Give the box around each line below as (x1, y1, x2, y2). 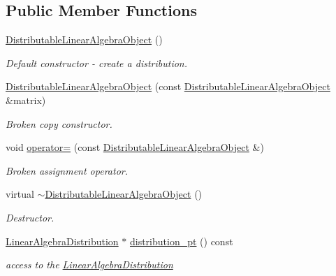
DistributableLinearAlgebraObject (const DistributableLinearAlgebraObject (6, 79, 330, 94)
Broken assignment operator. (6, 163, 128, 177)
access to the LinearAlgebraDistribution (6, 257, 173, 272)
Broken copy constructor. (6, 116, 112, 131)
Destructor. (6, 210, 54, 224)
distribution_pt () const (129, 233, 233, 248)
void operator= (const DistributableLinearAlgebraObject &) (6, 140, 264, 154)
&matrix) (6, 92, 46, 107)
